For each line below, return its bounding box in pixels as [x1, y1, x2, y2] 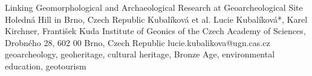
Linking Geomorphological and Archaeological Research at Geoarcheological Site [5, 1, 303, 13]
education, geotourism [5, 59, 86, 72]
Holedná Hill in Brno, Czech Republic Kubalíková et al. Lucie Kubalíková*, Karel [5, 13, 308, 25]
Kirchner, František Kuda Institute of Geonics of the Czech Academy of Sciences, [5, 25, 306, 37]
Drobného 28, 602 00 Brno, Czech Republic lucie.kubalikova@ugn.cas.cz [5, 36, 270, 48]
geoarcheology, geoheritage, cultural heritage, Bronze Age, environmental [5, 48, 275, 60]
